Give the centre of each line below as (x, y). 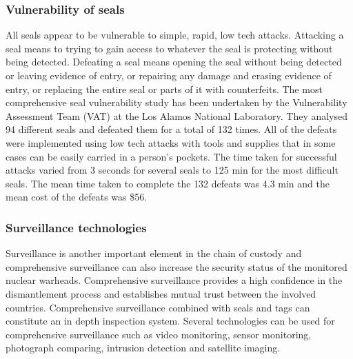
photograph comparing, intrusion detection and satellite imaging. (143, 348)
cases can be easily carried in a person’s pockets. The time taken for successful (171, 156)
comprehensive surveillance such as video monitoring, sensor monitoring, (159, 334)
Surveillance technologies (76, 227)
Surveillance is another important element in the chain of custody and (154, 253)
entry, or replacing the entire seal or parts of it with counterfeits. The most (164, 89)
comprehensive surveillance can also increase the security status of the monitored (176, 266)
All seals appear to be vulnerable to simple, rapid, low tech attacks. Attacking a (175, 35)
